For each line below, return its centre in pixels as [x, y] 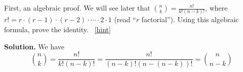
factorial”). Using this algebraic [190, 19]
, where [216, 8]
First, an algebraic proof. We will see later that [77, 8]
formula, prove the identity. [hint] [57, 29]
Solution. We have [34, 46]
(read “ [125, 19]
